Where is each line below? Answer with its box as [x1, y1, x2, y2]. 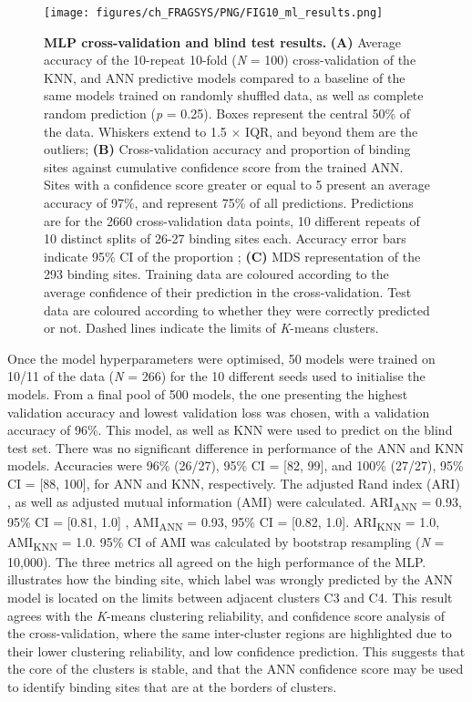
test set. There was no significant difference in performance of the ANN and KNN [7, 438, 464, 457]
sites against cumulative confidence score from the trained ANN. [44, 157, 404, 176]
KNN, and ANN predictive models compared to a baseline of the [44, 67, 405, 87]
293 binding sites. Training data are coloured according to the [44, 264, 389, 284]
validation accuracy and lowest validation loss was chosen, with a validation [7, 402, 430, 421]
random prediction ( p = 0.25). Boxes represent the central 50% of [44, 104, 411, 123]
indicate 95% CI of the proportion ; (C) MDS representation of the [44, 246, 421, 265]
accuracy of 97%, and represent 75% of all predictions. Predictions [44, 193, 414, 212]
